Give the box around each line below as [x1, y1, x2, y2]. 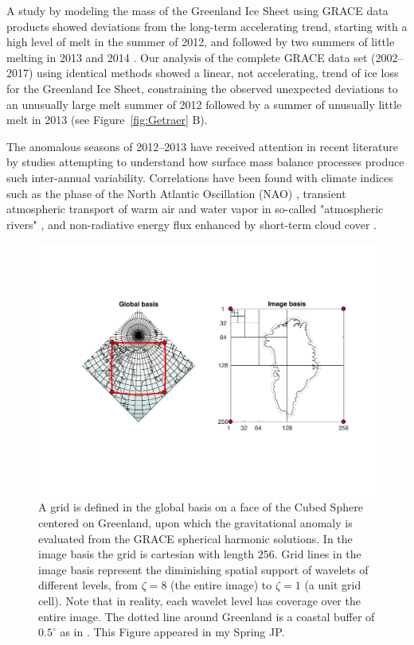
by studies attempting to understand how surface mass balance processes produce [6, 153, 404, 170]
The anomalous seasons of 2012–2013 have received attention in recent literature [6, 138, 398, 154]
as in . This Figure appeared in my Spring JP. [60, 624, 285, 640]
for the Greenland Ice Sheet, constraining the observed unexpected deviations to [6, 80, 398, 96]
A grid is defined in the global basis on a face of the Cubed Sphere [38, 499, 363, 515]
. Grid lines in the [274, 546, 361, 562]
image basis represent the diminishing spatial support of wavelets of [38, 561, 369, 577]
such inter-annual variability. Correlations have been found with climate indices [6, 169, 393, 185]
